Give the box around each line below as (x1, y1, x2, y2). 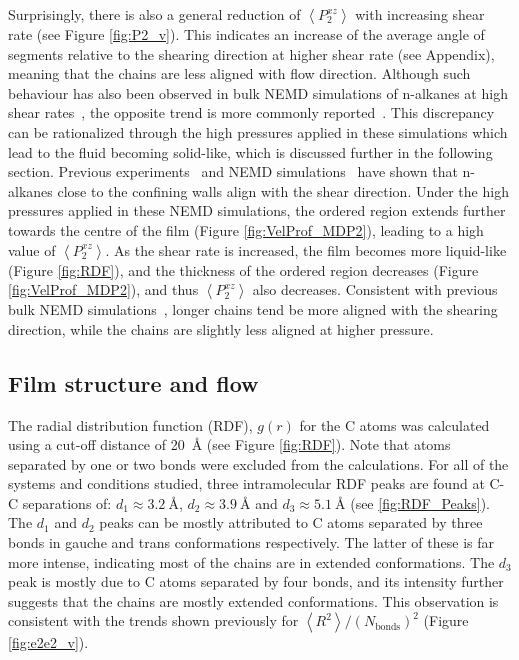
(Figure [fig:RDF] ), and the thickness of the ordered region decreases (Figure (8, 259, 479, 280)
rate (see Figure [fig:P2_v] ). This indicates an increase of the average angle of (8, 24, 485, 44)
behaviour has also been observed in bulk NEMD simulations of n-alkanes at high (8, 82, 508, 103)
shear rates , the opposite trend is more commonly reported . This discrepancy (8, 102, 495, 123)
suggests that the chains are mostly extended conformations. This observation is (8, 590, 499, 611)
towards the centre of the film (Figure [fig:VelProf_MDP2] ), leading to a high (8, 219, 484, 240)
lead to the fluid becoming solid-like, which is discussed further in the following (8, 141, 493, 162)
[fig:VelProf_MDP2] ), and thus (8, 279, 199, 300)
